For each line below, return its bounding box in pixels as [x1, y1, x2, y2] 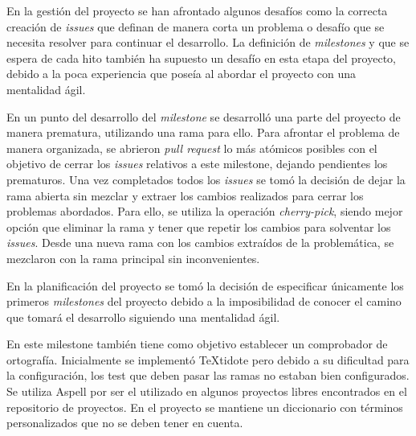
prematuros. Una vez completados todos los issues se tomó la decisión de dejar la [6, 171, 406, 187]
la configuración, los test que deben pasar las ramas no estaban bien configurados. [6, 367, 410, 384]
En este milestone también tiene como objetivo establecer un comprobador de [6, 335, 388, 352]
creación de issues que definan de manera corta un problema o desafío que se [6, 18, 385, 35]
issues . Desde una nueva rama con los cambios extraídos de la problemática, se [6, 234, 394, 251]
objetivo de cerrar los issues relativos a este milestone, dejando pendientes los [6, 155, 388, 172]
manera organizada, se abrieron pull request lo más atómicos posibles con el [6, 139, 377, 156]
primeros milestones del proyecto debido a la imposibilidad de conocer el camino [6, 293, 402, 310]
